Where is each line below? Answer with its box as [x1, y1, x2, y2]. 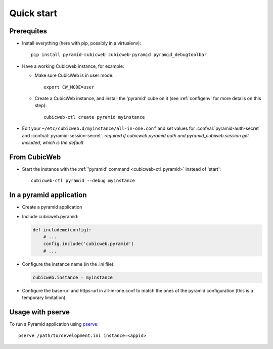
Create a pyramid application [22, 204, 82, 210]
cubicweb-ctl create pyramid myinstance [43, 114, 145, 120]
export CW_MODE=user [43, 84, 95, 90]
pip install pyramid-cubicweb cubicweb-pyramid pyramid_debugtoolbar [31, 52, 207, 58]
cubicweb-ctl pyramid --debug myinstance [31, 178, 135, 184]
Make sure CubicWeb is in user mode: [34, 72, 114, 78]
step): [34, 103, 47, 109]
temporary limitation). [22, 294, 67, 301]
